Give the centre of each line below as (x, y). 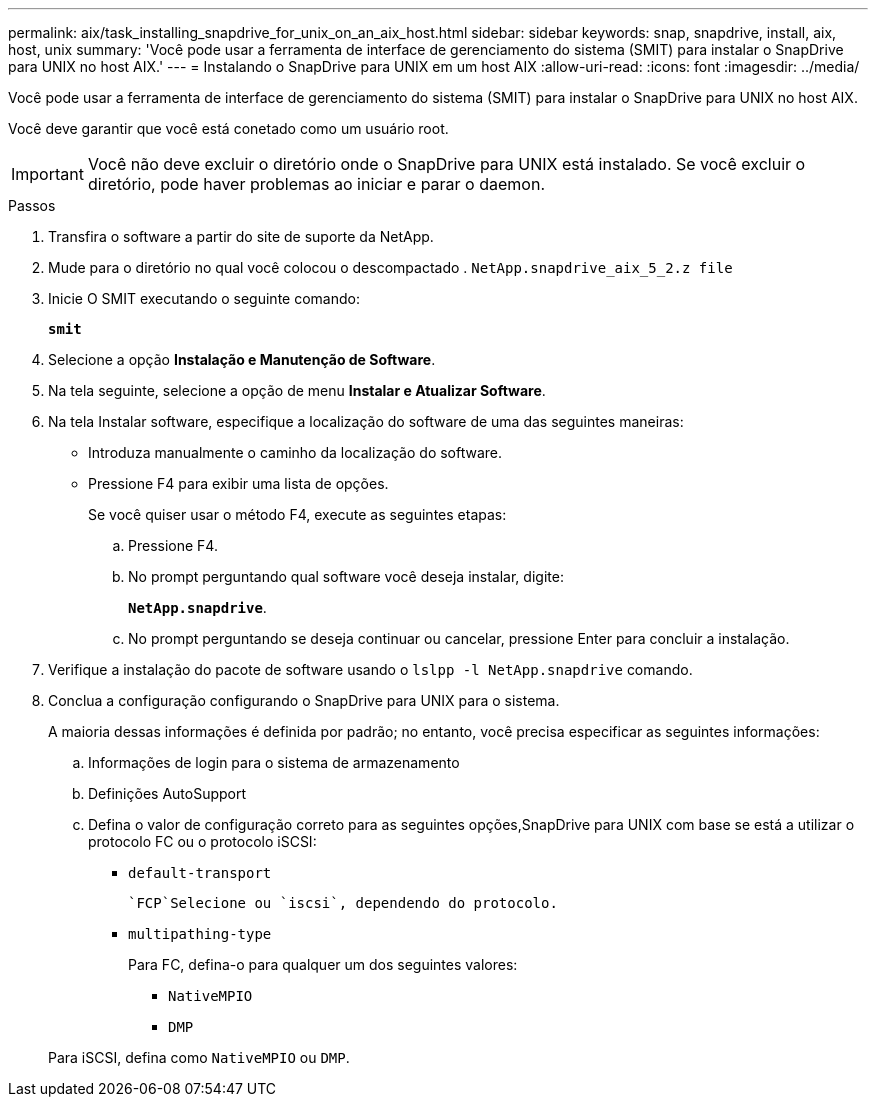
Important (47, 174)
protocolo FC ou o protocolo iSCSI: (202, 841)
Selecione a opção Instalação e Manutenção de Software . (242, 359)
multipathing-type (200, 934)
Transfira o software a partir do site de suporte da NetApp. (241, 236)
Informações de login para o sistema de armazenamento (274, 762)
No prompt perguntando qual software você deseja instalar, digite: (346, 576)
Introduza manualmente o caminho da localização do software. (295, 452)
